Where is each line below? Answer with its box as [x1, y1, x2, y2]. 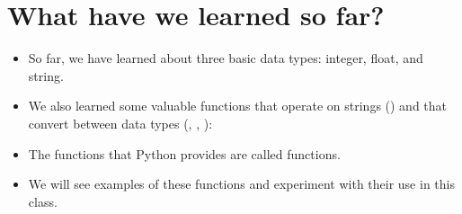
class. [28, 192, 58, 210]
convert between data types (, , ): [28, 113, 213, 132]
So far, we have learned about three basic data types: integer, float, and [28, 49, 423, 67]
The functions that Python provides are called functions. [28, 144, 341, 163]
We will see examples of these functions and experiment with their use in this [28, 174, 455, 193]
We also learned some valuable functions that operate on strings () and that [28, 96, 448, 115]
